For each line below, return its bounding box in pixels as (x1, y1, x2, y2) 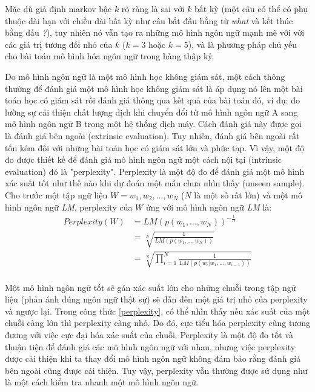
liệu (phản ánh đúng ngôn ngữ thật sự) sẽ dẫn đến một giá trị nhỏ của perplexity (5, 293, 308, 305)
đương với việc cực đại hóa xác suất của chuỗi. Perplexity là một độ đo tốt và (5, 328, 293, 341)
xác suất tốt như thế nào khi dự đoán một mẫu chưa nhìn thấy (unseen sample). (5, 177, 305, 189)
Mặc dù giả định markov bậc (5, 2, 112, 15)
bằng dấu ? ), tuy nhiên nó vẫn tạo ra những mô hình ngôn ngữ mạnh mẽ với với (5, 26, 305, 39)
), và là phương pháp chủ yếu (188, 38, 297, 50)
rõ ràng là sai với (121, 2, 185, 15)
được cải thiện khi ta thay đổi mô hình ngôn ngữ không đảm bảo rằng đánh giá (5, 352, 301, 365)
